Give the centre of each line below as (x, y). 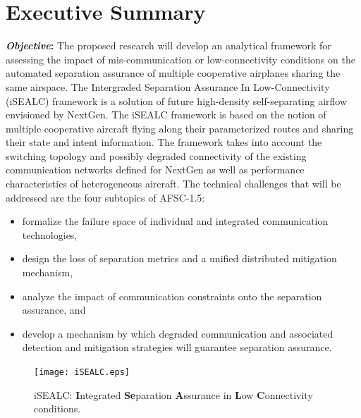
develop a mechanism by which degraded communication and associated (178, 333)
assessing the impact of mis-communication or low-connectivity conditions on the (180, 59)
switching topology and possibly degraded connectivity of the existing (156, 155)
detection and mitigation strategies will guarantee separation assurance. (177, 347)
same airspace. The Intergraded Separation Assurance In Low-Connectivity (168, 86)
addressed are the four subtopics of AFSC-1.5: (105, 197)
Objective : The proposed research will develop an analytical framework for (169, 45)
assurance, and (54, 310)
